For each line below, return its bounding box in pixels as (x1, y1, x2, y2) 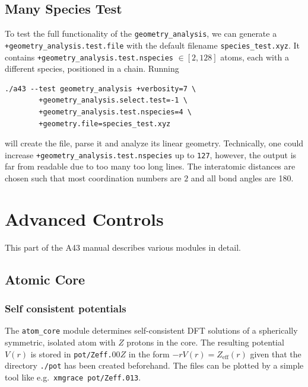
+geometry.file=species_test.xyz (39, 119, 171, 128)
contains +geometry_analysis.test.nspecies (5, 50, 174, 63)
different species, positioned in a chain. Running (5, 62, 179, 75)
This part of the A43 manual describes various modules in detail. (5, 241, 241, 253)
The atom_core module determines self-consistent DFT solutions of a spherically (5, 324, 298, 337)
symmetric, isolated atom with (5, 335, 116, 348)
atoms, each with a (220, 50, 289, 63)
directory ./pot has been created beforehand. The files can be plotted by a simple (5, 359, 304, 372)
